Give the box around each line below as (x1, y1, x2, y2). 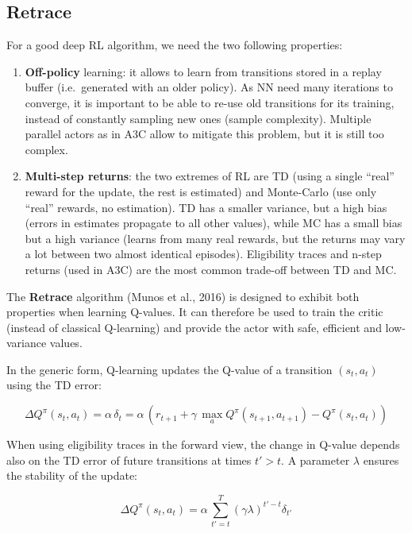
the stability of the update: (6, 467, 137, 484)
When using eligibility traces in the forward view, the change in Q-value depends (6, 436, 400, 453)
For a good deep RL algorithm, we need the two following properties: (6, 37, 343, 53)
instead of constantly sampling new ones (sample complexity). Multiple (25, 110, 372, 126)
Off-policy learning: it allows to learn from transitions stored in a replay (25, 63, 382, 79)
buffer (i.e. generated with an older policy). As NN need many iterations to (25, 79, 393, 95)
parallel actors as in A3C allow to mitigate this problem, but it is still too (25, 126, 384, 142)
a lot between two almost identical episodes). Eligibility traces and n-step (25, 245, 382, 262)
